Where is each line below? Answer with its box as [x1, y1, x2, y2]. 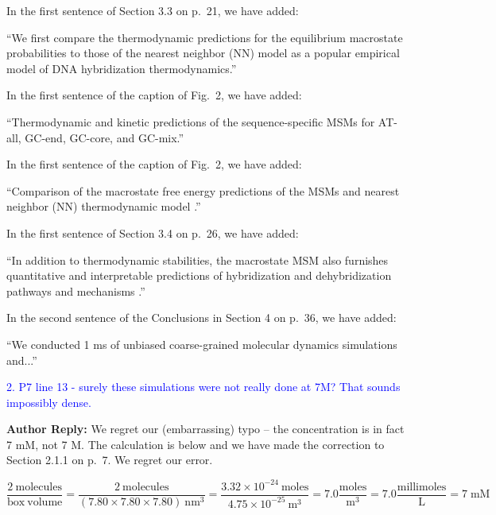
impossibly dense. [6, 393, 91, 410]
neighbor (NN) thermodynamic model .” [6, 198, 201, 215]
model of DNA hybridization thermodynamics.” [6, 60, 237, 76]
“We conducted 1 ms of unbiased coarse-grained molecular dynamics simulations [6, 335, 397, 352]
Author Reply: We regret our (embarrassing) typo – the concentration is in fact [6, 420, 405, 437]
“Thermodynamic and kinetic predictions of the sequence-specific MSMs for [6, 113, 375, 130]
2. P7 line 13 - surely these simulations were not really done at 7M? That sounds [6, 378, 401, 395]
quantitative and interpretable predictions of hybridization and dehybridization [6, 267, 392, 284]
